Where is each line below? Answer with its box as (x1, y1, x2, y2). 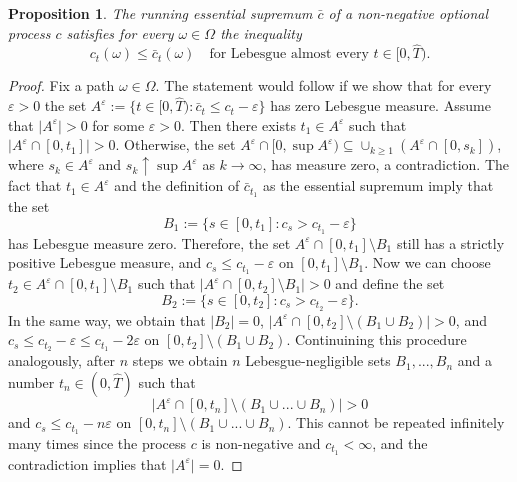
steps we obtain (132, 350, 228, 371)
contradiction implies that (8, 453, 167, 474)
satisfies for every (66, 22, 174, 43)
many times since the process (8, 433, 187, 454)
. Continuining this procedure (286, 329, 467, 350)
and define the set (335, 273, 445, 294)
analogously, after (8, 350, 116, 371)
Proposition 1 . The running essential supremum (8, 3, 313, 23)
